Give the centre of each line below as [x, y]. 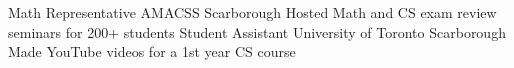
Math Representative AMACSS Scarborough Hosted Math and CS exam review [252, 12]
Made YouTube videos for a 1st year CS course [152, 51]
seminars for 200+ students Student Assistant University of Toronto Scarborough [257, 31]
